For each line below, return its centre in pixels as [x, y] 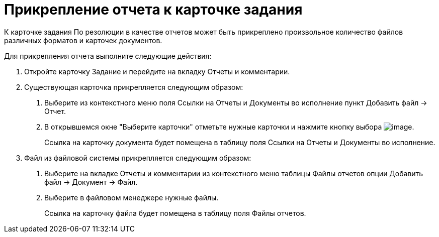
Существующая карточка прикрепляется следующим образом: [134, 87]
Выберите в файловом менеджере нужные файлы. [131, 197]
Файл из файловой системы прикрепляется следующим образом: [138, 158]
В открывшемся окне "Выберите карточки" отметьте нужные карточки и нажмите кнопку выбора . [229, 127]
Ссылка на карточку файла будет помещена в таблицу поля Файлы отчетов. [175, 213]
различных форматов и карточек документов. [83, 40]
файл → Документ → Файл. [91, 182]
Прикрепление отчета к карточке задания [153, 10]
